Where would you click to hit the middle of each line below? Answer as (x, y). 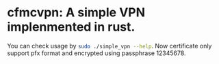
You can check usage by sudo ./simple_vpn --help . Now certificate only (109, 46)
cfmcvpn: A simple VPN (76, 13)
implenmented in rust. (71, 27)
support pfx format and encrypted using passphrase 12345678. (96, 53)
